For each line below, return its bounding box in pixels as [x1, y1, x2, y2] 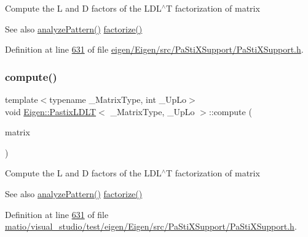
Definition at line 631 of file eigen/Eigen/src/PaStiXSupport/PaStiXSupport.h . [5, 43, 304, 56]
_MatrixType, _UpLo [110, 105, 195, 118]
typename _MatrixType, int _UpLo [49, 93, 187, 105]
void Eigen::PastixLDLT [5, 105, 97, 118]
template [5, 93, 38, 105]
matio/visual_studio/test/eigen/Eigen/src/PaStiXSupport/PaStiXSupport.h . [5, 220, 297, 233]
